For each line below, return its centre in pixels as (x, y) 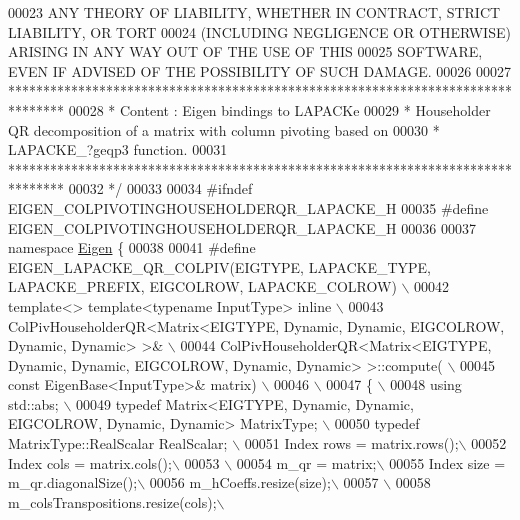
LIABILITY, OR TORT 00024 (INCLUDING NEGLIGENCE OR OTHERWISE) (259, 31)
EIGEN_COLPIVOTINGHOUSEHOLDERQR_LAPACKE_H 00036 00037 (242, 227)
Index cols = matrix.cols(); (90, 462)
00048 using (426, 384)
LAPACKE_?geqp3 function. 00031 (118, 149)
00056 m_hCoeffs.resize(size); (240, 482)
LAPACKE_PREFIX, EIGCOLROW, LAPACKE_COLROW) (202, 286)
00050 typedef (377, 423)
